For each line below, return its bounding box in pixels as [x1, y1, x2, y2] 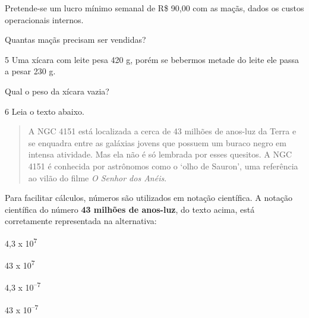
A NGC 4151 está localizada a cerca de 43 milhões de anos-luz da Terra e [28, 125, 297, 137]
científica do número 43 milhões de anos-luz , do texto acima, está [5, 203, 255, 215]
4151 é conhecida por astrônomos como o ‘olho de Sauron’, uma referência [28, 159, 298, 172]
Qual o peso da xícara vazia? [5, 84, 109, 97]
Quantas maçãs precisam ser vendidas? [5, 33, 146, 46]
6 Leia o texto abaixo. [5, 105, 84, 117]
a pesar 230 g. [5, 65, 56, 77]
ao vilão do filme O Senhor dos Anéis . [28, 171, 167, 184]
